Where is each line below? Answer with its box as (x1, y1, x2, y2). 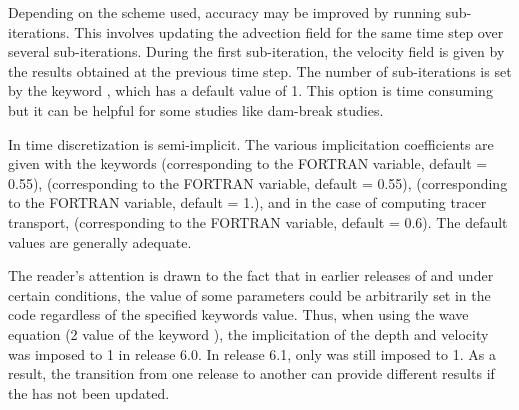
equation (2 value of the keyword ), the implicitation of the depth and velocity (8, 323, 489, 344)
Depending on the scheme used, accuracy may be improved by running (8, 2, 441, 22)
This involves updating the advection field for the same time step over (74, 21, 504, 42)
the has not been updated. (8, 382, 170, 403)
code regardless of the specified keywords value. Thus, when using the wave (8, 304, 469, 325)
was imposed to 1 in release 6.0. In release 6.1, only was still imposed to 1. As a (8, 343, 496, 364)
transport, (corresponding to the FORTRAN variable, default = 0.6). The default (8, 211, 508, 232)
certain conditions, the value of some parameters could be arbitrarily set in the (8, 284, 491, 305)
